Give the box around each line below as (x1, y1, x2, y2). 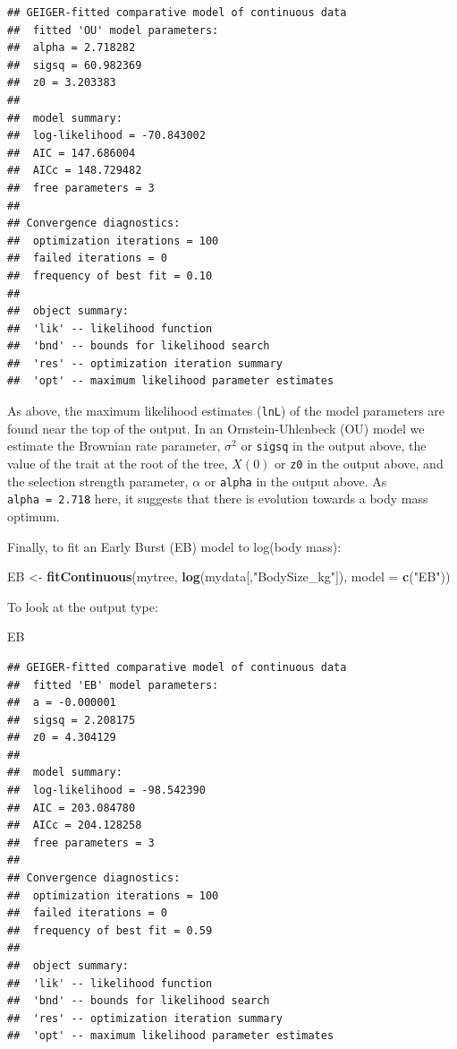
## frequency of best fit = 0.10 (7, 269, 213, 282)
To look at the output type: (7, 597, 158, 615)
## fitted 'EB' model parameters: (7, 678, 219, 692)
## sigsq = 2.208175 (7, 713, 136, 727)
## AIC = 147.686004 (7, 146, 136, 159)
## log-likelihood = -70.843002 (7, 129, 206, 142)
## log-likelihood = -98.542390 (7, 784, 206, 797)
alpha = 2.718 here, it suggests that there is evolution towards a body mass (7, 489, 428, 508)
